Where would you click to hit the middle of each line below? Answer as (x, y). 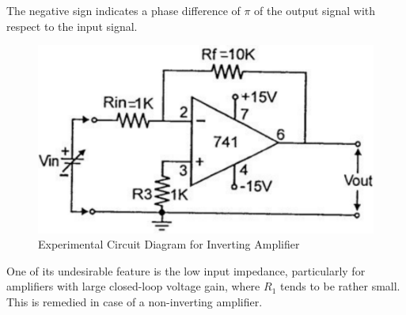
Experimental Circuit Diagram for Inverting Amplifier (169, 244)
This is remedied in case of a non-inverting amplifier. (135, 302)
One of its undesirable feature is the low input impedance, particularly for (186, 270)
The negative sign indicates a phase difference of (123, 10)
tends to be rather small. (340, 286)
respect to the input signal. (72, 26)
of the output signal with (315, 10)
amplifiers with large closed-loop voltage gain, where (133, 286)
